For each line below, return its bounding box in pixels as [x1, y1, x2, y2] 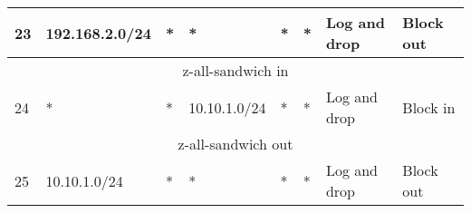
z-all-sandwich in [182, 60, 289, 81]
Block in [402, 96, 456, 118]
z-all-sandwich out [178, 133, 293, 154]
